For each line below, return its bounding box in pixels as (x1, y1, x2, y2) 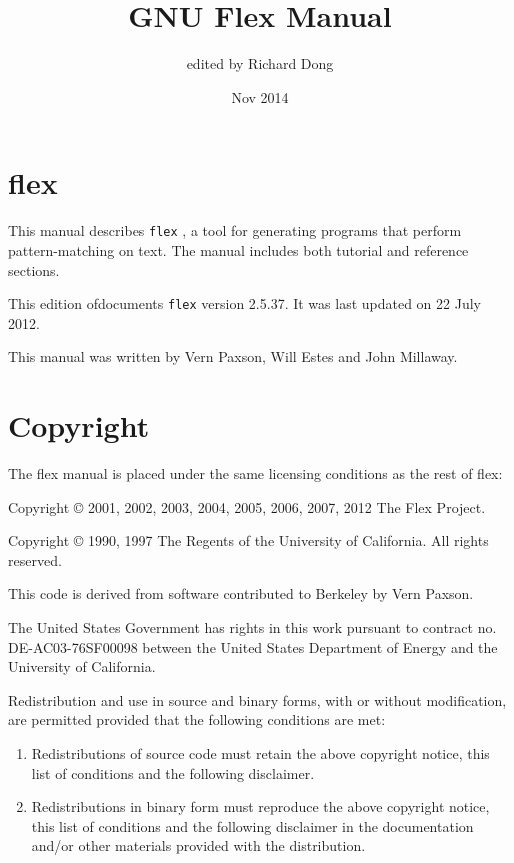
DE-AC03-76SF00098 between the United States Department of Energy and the (8, 636, 498, 657)
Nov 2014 (231, 86, 289, 107)
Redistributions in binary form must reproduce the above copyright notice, (31, 796, 490, 817)
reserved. (8, 549, 62, 570)
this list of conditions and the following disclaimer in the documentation (31, 815, 474, 836)
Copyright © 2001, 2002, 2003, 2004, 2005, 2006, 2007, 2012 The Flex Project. (8, 496, 486, 517)
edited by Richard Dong (186, 53, 334, 74)
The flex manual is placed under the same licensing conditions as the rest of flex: (8, 463, 503, 484)
